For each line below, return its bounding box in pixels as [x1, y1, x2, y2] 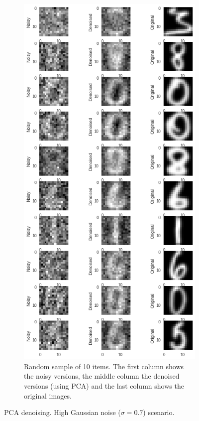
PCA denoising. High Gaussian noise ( [4, 407, 121, 418]
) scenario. [143, 407, 175, 418]
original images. [24, 390, 72, 401]
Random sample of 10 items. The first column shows [24, 361, 184, 371]
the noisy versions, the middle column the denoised [24, 371, 180, 381]
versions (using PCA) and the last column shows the [24, 381, 184, 391]
